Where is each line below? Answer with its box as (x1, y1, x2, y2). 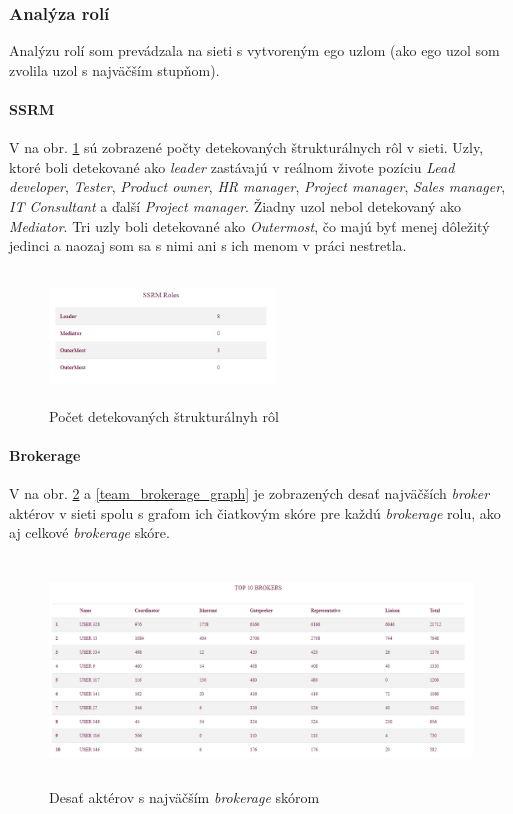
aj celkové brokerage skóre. (9, 522, 170, 543)
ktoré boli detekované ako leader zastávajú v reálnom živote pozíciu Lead (9, 156, 455, 177)
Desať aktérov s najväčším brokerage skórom (49, 787, 320, 808)
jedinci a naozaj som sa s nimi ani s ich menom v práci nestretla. (9, 235, 407, 256)
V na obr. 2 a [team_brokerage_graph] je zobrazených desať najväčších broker (9, 483, 490, 504)
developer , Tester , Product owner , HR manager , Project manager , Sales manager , (9, 176, 506, 197)
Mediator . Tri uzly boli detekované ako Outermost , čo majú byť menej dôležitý (9, 215, 490, 236)
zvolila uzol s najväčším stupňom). (9, 59, 220, 80)
